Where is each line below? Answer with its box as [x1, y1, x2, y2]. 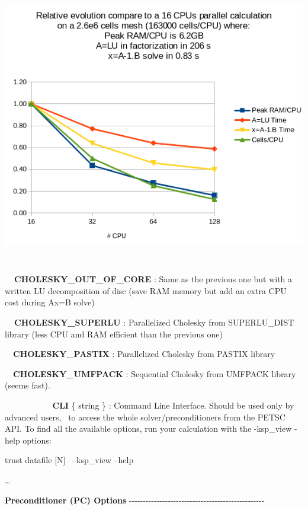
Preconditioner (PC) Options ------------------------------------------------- [5, 493, 265, 506]
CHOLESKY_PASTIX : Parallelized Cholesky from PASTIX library [13, 348, 275, 360]
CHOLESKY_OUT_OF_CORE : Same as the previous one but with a [14, 273, 293, 285]
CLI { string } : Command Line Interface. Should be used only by [52, 399, 294, 411]
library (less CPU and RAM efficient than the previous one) [5, 327, 223, 340]
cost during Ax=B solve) [5, 296, 95, 308]
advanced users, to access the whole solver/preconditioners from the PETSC [5, 410, 285, 423]
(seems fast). [5, 379, 50, 391]
